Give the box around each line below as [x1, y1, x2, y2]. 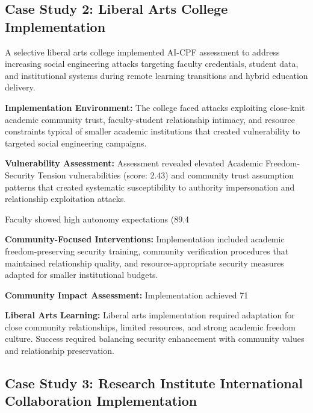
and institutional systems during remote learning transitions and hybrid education [5, 69, 308, 81]
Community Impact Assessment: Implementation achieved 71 [5, 288, 249, 301]
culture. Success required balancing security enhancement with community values [5, 332, 305, 345]
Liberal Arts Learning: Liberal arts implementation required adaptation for [5, 309, 295, 321]
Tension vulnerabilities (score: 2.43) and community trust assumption [37, 168, 294, 181]
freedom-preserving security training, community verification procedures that [5, 244, 289, 257]
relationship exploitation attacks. [5, 192, 126, 205]
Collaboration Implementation [5, 391, 197, 410]
